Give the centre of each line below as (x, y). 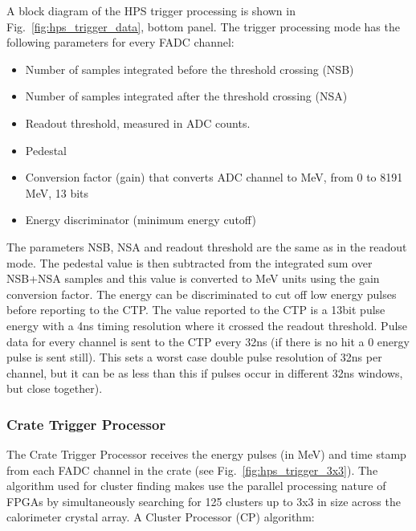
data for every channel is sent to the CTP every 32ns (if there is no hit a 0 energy (208, 341)
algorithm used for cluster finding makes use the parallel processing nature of (196, 486)
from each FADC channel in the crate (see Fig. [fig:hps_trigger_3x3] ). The (192, 470)
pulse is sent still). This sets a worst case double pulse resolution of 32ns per (194, 357)
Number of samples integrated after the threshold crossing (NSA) (186, 96)
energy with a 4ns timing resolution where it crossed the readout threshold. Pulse (207, 325)
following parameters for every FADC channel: (120, 42)
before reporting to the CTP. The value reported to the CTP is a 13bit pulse (196, 310)
